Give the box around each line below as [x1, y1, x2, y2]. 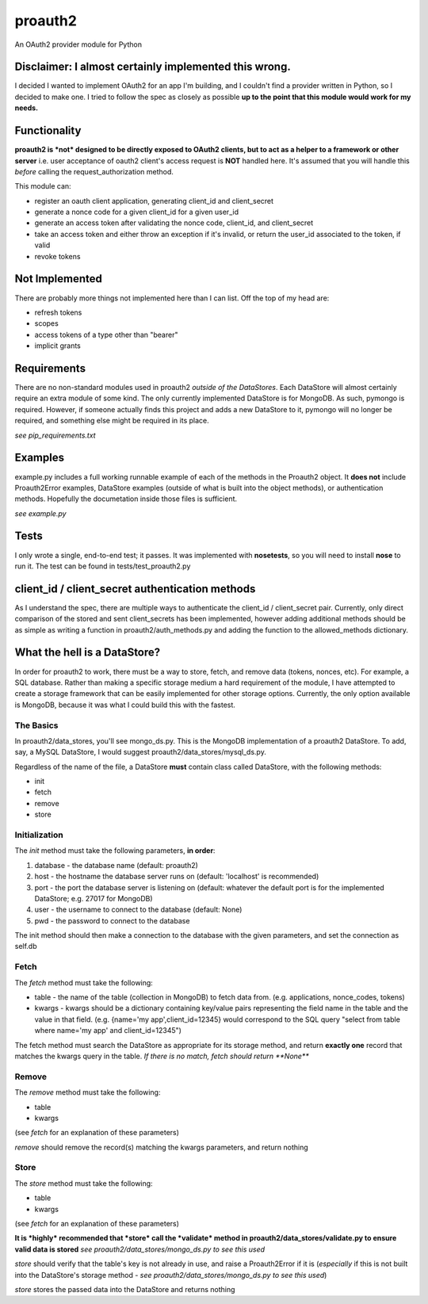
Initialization [14, 829, 63, 840]
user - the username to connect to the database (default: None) [34, 904, 243, 915]
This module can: [14, 182, 71, 191]
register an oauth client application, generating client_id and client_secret [34, 196, 273, 205]
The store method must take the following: [14, 1178, 154, 1188]
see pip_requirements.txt [14, 430, 96, 440]
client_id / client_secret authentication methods [14, 582, 256, 595]
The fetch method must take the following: [14, 977, 154, 987]
